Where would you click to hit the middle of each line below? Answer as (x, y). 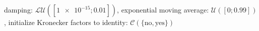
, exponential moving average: (163, 9)
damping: (18, 9)
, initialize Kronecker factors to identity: (66, 22)
